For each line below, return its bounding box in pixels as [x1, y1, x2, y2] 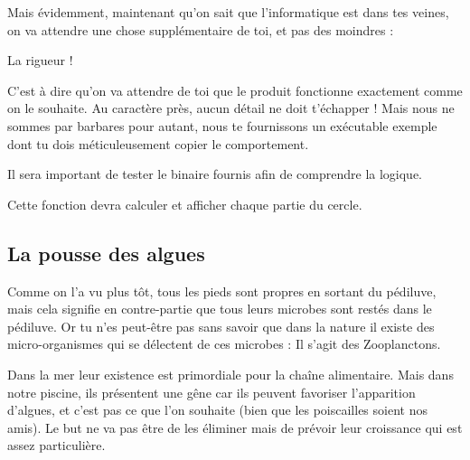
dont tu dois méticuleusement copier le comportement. [7, 134, 309, 153]
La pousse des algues [7, 239, 205, 267]
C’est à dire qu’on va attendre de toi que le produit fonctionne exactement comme [7, 80, 463, 99]
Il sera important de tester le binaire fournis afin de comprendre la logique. [7, 164, 423, 183]
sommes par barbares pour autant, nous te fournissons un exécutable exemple [7, 116, 437, 135]
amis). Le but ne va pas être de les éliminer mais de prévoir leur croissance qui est [7, 418, 463, 437]
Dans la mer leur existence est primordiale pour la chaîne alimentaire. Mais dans [7, 364, 454, 383]
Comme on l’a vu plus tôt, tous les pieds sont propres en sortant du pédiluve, [7, 281, 437, 300]
